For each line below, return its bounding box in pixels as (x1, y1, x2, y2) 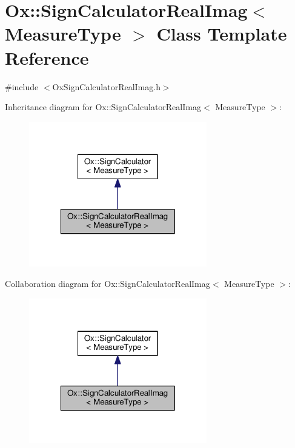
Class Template (156, 21, 287, 46)
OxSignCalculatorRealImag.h (52, 80, 161, 93)
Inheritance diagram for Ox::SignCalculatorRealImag (5, 100, 201, 113)
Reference (5, 45, 89, 70)
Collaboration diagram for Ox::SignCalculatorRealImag (5, 277, 210, 289)
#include (5, 80, 39, 93)
